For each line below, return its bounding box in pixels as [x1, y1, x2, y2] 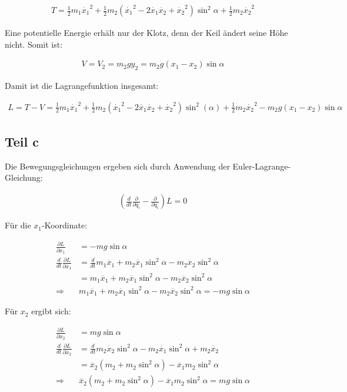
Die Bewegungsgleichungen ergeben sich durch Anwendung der [5, 160, 230, 172]
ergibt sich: [31, 305, 71, 317]
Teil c [5, 132, 39, 151]
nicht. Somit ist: [5, 38, 63, 50]
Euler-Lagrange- [232, 160, 291, 172]
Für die [5, 219, 31, 231]
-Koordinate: [42, 219, 88, 231]
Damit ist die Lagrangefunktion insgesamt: [5, 79, 159, 92]
